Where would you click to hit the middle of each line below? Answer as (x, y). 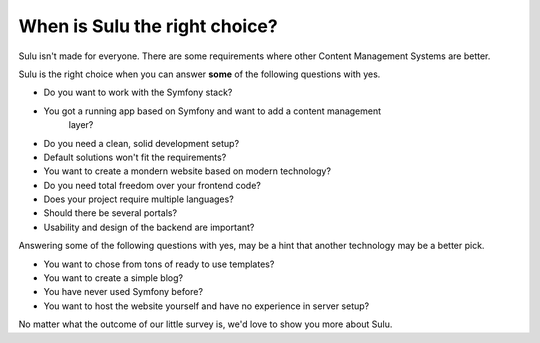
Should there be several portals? (110, 213)
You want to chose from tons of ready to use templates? (159, 264)
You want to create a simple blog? (113, 278)
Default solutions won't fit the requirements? (135, 157)
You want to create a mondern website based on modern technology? (187, 171)
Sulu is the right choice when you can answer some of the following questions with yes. (199, 74)
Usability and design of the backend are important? (149, 227)
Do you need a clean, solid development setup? (141, 143)
